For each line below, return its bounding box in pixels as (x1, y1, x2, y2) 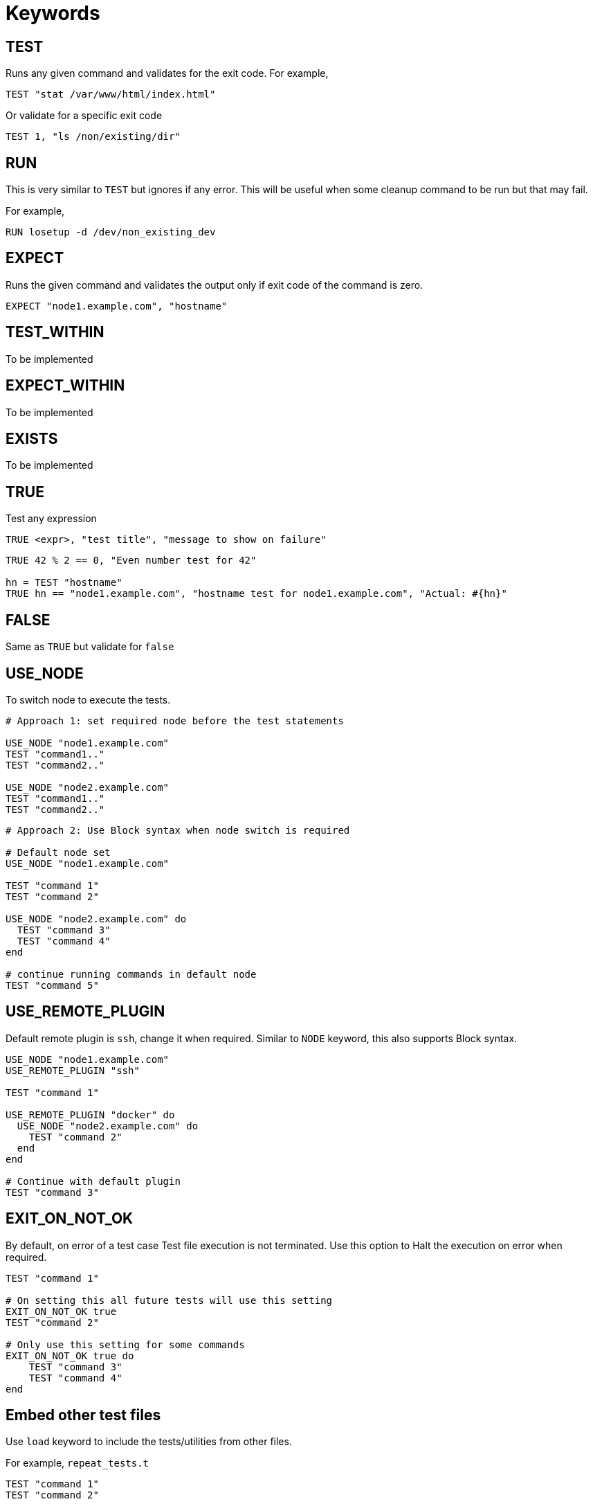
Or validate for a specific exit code (6, 109, 163, 122)
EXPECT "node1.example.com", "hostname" (6, 300, 228, 312)
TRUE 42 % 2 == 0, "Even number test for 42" (6, 555, 257, 566)
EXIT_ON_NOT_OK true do (6, 1350, 134, 1361)
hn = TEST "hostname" (6, 577, 122, 589)
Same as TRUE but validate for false (6, 641, 174, 653)
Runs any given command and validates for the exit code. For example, (6, 67, 329, 80)
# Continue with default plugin (6, 1175, 181, 1187)
